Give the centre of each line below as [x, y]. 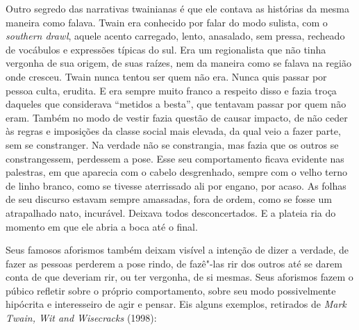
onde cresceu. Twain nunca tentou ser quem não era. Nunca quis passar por [166, 76]
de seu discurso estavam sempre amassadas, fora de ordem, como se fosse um [169, 199]
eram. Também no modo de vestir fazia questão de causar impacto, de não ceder [177, 117]
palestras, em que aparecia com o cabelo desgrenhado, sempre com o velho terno [176, 172]
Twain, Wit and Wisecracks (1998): [81, 318]
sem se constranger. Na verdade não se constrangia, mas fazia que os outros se [172, 144]
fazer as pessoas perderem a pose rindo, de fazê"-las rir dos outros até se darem [174, 263]
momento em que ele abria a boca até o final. [102, 226]
